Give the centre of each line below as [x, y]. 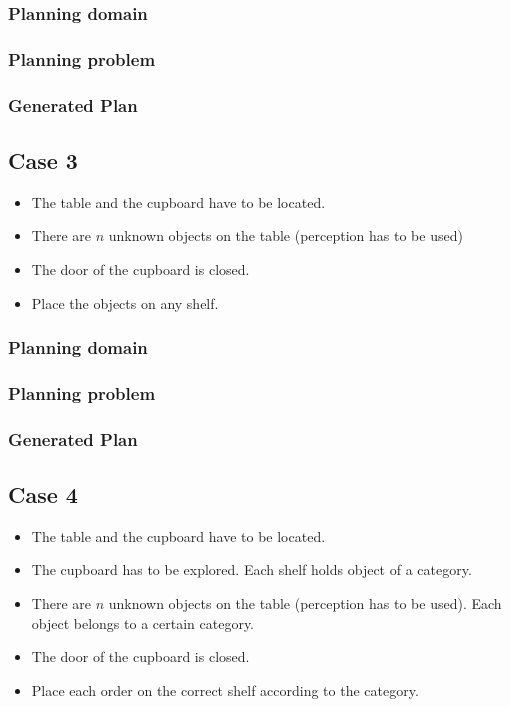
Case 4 [43, 494]
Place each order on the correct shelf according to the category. [225, 689]
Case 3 [43, 159]
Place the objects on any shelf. [125, 302]
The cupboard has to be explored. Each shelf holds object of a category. [251, 569]
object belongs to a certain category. [143, 622]
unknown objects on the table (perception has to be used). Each [305, 603]
